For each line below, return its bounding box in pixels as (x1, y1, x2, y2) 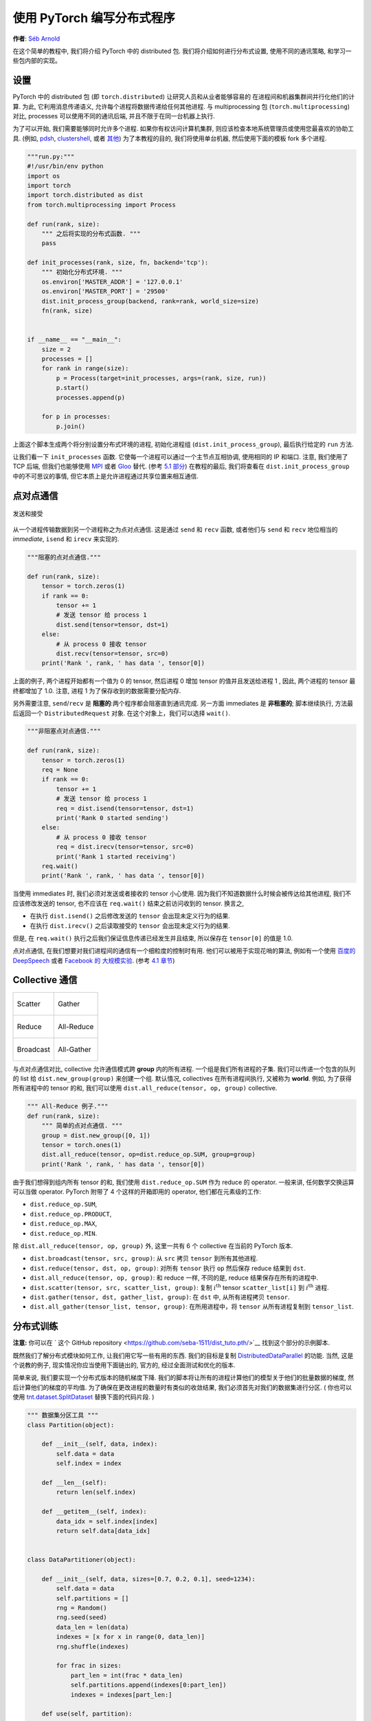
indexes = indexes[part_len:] (70, 1691, 172, 1698)
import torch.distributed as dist (27, 191, 144, 199)
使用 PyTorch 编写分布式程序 (12, 10, 175, 25)
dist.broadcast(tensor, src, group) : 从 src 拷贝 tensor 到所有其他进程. (30, 1254, 258, 1263)
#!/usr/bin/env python (27, 162, 104, 170)
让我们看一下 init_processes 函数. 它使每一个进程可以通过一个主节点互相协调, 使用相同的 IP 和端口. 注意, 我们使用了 (12, 453, 348, 461)
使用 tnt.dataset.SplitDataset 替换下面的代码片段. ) (12, 1393, 155, 1401)
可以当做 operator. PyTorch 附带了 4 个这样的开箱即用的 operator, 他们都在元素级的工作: (12, 1187, 261, 1196)
